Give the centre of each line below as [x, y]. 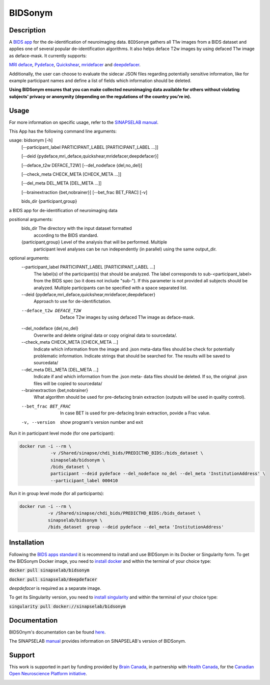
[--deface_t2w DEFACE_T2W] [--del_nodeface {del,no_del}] [82, 165]
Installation [27, 543]
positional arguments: [31, 219]
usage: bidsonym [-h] [31, 140]
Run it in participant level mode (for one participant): [62, 433]
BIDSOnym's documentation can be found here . [57, 632]
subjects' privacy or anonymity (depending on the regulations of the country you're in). [100, 96]
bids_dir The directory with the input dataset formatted [77, 228]
